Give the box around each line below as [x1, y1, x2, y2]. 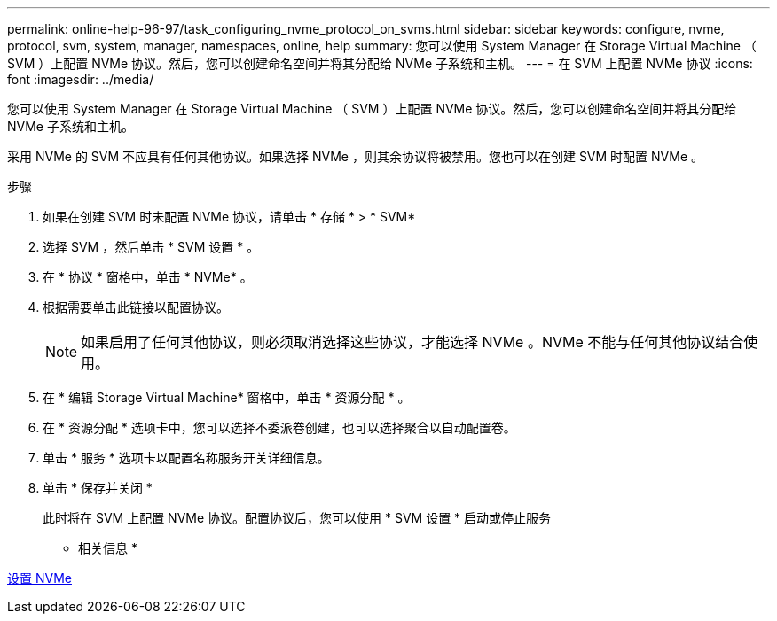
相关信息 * [78, 540, 137, 555]
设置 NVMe [7, 571, 72, 586]
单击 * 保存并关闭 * [43, 480, 153, 495]
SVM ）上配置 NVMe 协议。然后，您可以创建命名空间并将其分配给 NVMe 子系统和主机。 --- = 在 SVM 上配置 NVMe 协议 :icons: [7, 56, 753, 71]
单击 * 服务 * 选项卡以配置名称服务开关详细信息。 [43, 450, 330, 465]
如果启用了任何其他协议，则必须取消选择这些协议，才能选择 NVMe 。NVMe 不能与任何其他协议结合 [81, 333, 744, 351]
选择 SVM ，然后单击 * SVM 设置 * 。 [43, 239, 260, 254]
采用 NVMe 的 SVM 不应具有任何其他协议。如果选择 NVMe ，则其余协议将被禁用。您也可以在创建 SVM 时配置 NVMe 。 [7, 149, 703, 164]
